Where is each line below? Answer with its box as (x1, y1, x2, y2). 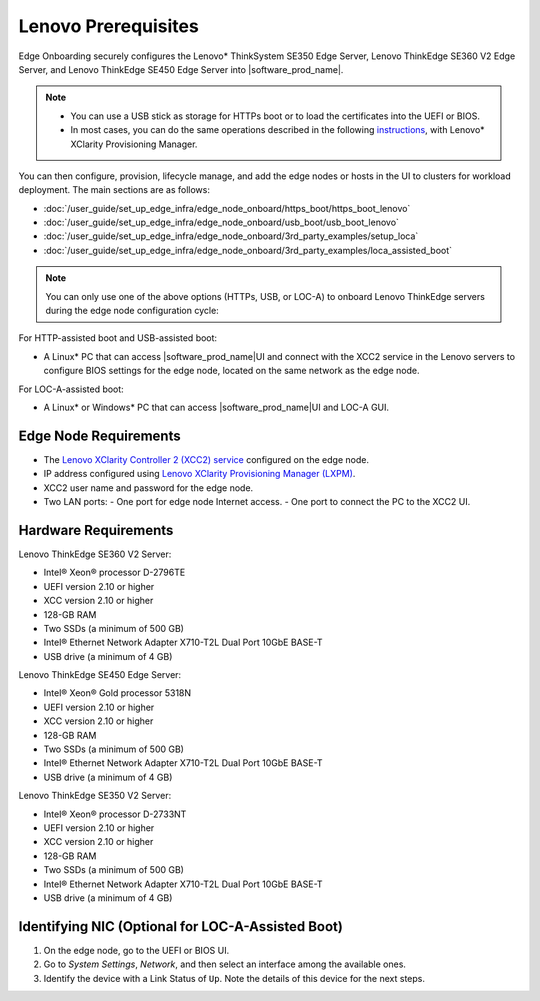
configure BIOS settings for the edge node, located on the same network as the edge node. (43, 365, 420, 377)
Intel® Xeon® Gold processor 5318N (43, 687, 192, 699)
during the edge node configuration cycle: (45, 305, 219, 317)
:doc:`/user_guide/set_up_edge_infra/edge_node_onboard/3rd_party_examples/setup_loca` (43, 230, 419, 242)
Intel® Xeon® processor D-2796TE (43, 566, 186, 579)
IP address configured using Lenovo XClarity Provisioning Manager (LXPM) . (43, 468, 356, 480)
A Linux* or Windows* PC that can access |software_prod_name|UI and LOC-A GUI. (43, 401, 390, 413)
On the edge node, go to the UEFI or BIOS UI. (43, 944, 230, 956)
